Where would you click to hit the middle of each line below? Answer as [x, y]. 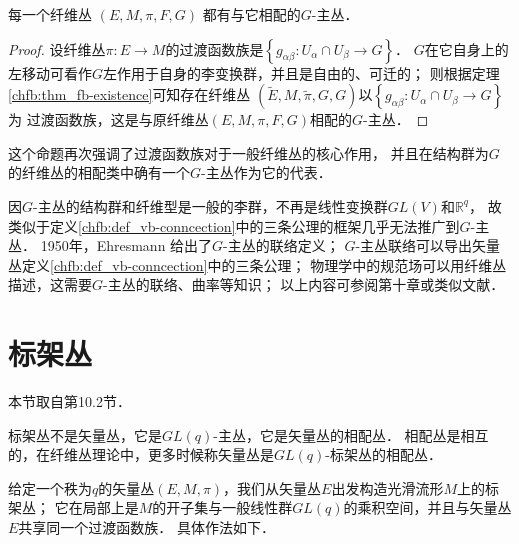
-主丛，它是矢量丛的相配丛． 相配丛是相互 [351, 434]
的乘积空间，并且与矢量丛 [427, 507]
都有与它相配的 [251, 14]
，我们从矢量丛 [272, 487]
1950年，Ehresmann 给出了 [126, 245]
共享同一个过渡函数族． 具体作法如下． [147, 527]
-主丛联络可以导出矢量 [428, 245]
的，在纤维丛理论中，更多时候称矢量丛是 [141, 454]
